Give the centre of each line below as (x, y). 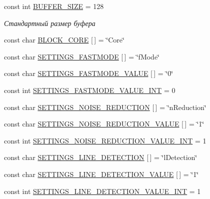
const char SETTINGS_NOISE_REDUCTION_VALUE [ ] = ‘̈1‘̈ (104, 124)
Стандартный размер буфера (50, 23)
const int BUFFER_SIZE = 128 (54, 6)
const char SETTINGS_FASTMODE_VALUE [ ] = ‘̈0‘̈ (89, 73)
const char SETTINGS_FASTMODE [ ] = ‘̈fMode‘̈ (82, 56)
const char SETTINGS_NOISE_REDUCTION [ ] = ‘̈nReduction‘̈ (105, 107)
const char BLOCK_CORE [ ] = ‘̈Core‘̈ (64, 40)
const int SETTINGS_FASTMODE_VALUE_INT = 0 (90, 90)
